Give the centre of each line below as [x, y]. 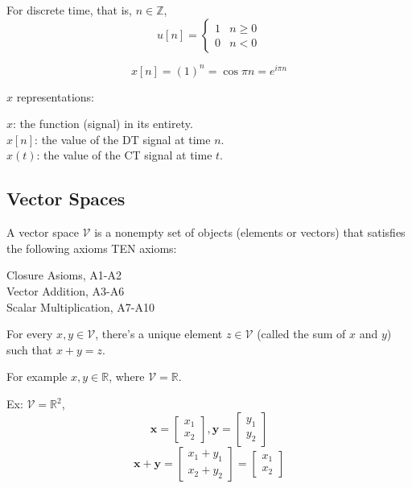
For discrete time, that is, [69, 10]
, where [127, 376]
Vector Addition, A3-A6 [66, 291]
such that [30, 349]
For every [30, 334]
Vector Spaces [66, 199]
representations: [55, 96]
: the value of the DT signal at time [123, 139]
